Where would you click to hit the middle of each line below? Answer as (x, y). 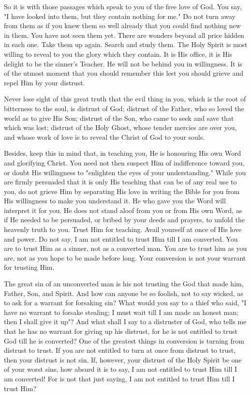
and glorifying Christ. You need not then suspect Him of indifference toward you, (124, 162)
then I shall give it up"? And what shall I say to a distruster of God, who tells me (125, 321)
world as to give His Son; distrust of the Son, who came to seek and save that (119, 118)
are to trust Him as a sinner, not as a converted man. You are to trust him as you (125, 248)
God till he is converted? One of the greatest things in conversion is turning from (124, 340)
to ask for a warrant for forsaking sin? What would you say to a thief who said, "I (125, 303)
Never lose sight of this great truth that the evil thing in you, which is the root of (125, 99)
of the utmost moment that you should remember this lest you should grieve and (124, 73)
